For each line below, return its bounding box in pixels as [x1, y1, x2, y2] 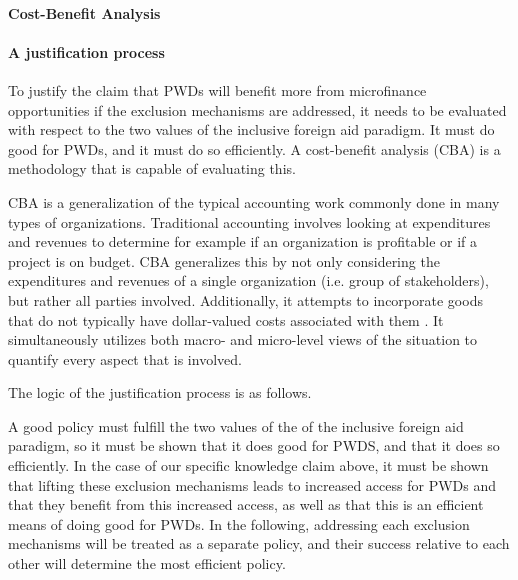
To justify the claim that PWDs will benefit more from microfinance [8, 79, 427, 100]
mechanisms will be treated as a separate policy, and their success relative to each [8, 533, 510, 554]
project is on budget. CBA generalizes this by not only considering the [8, 250, 440, 271]
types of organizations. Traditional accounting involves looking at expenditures [8, 211, 491, 232]
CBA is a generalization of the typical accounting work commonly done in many [8, 191, 500, 212]
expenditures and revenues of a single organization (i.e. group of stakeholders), [8, 270, 489, 291]
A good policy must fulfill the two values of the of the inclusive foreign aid [8, 415, 464, 436]
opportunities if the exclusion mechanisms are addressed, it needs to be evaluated [8, 99, 507, 120]
